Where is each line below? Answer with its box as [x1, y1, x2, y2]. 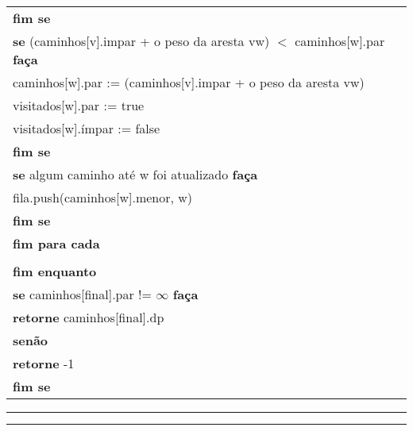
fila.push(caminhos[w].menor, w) [13, 188, 193, 206]
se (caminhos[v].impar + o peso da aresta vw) [13, 32, 270, 50]
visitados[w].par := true [13, 96, 145, 114]
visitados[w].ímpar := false [13, 119, 160, 137]
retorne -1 [13, 354, 75, 372]
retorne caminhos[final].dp [13, 308, 164, 326]
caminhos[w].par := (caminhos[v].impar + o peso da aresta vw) [13, 73, 365, 91]
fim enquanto [13, 262, 97, 280]
